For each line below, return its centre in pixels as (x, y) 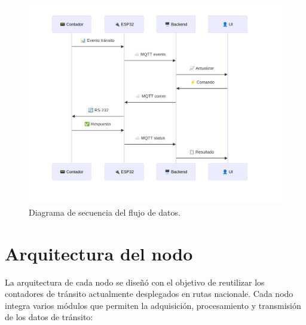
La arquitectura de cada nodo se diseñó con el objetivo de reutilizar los (135, 282)
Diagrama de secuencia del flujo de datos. (105, 212)
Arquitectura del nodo (99, 253)
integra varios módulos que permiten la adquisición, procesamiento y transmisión (153, 305)
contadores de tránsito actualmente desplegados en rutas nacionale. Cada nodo (149, 294)
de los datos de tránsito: (49, 317)
